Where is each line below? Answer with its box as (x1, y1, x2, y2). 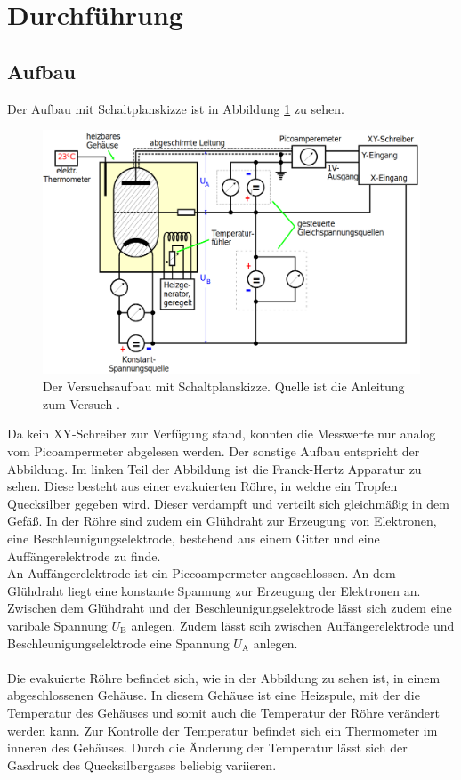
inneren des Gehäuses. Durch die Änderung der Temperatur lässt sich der (7, 738, 408, 757)
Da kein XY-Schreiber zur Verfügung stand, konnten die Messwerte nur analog (7, 424, 436, 443)
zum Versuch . (43, 394, 120, 413)
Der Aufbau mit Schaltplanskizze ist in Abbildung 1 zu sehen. (7, 99, 344, 117)
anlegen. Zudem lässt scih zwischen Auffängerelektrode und (131, 616, 455, 634)
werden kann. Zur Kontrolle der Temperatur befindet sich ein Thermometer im (7, 720, 438, 739)
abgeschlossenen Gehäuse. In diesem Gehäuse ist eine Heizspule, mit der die (7, 686, 420, 704)
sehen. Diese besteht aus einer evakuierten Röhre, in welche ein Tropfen (7, 477, 398, 495)
